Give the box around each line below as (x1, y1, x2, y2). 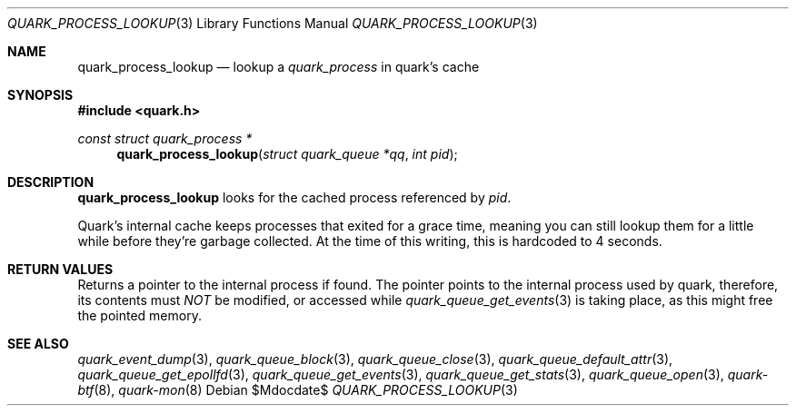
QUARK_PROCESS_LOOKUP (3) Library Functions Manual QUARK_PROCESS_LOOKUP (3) (7, 15, 538, 31)
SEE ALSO (7, 336, 69, 351)
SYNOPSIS (7, 87, 74, 103)
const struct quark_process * (77, 131, 253, 146)
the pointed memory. (77, 308, 202, 323)
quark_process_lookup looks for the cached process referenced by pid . (77, 190, 512, 205)
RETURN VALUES (7, 261, 114, 277)
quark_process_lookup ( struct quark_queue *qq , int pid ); (116, 146, 458, 162)
